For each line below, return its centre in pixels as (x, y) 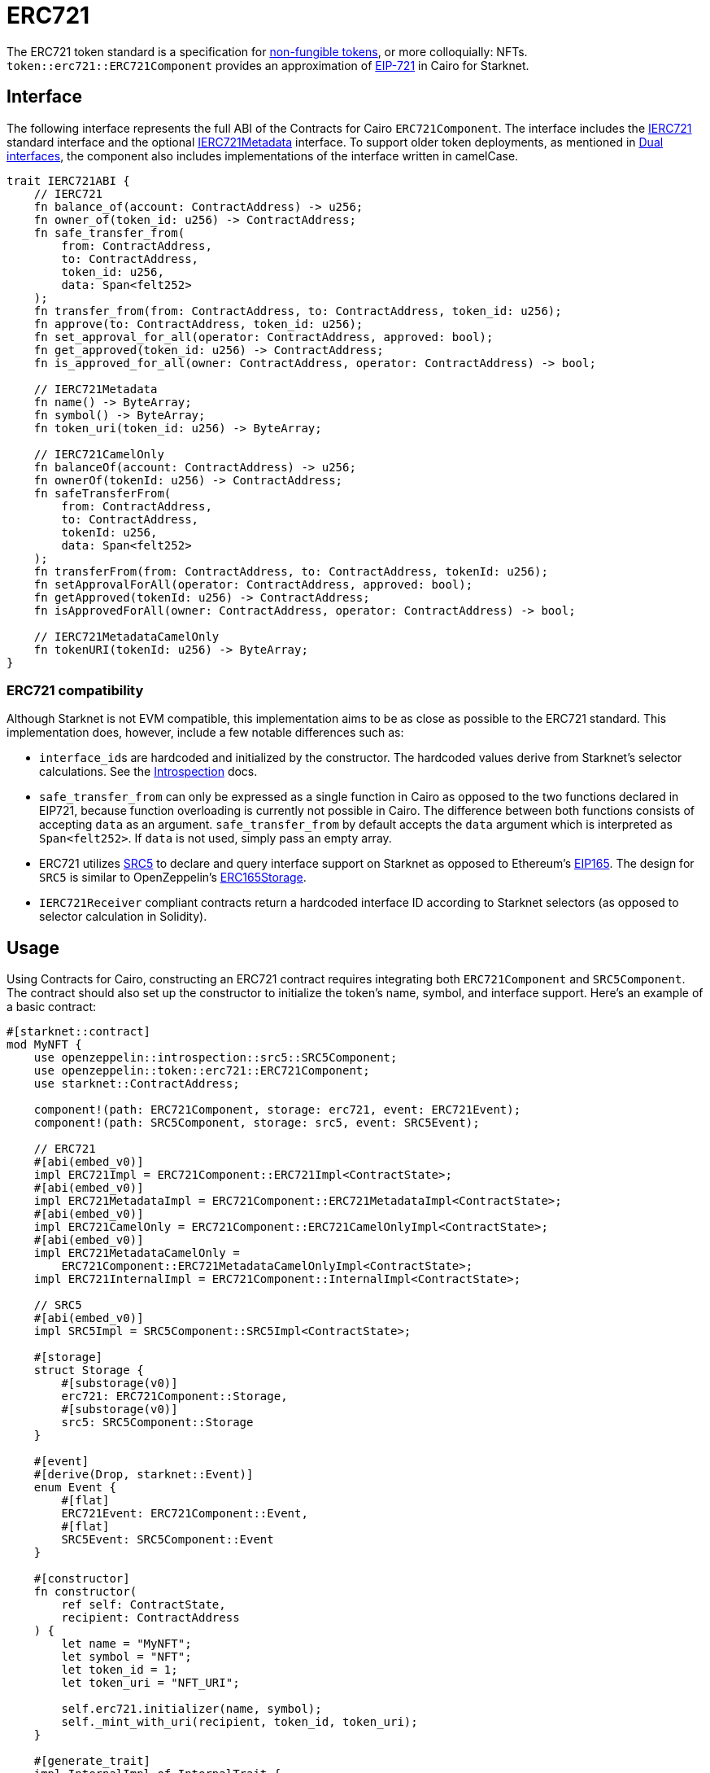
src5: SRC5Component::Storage (157, 1423)
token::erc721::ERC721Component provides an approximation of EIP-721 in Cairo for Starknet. (268, 65)
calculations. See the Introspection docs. (148, 772)
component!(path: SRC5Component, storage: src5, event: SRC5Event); (257, 1123)
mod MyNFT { (44, 1045)
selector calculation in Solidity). (123, 917)
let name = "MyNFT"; (126, 1644)
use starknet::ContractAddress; (137, 1084)
